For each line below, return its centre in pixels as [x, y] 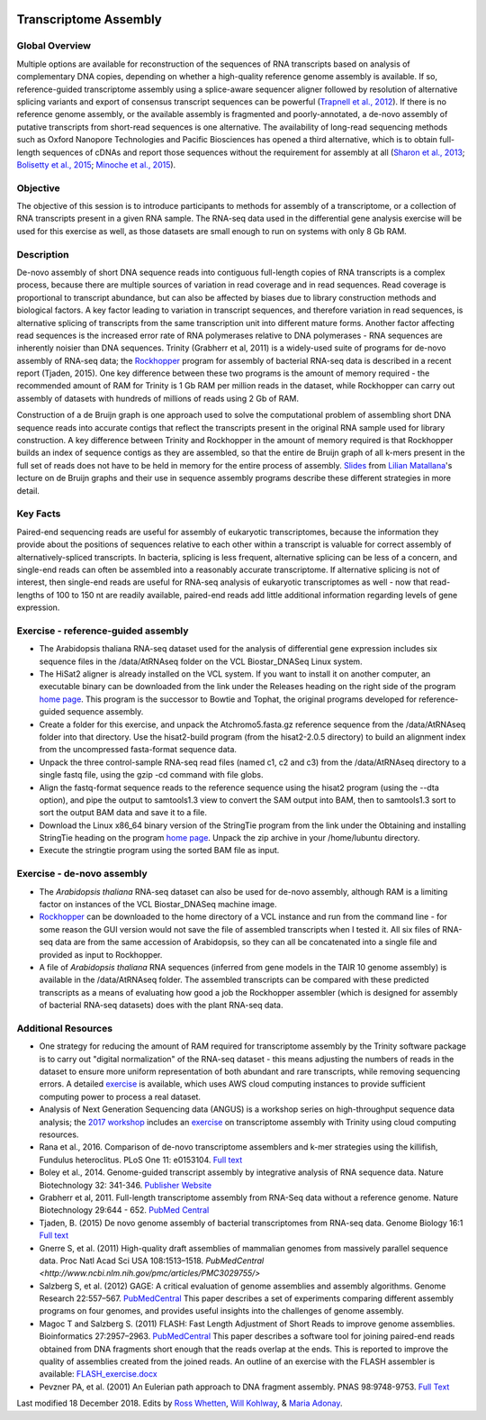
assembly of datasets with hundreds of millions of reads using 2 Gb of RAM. [157, 398]
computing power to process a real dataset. [120, 1097]
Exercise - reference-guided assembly [103, 631]
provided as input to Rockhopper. [101, 954]
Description [43, 254]
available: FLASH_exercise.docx [98, 1374]
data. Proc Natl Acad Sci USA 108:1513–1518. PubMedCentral [152, 1261]
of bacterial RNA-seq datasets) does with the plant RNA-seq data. [161, 1006]
